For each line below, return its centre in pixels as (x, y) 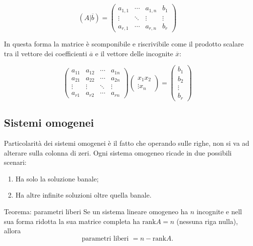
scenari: (15, 162)
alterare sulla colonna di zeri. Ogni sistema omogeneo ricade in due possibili (118, 152)
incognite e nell (219, 211)
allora (13, 231)
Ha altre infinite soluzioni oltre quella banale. (83, 195)
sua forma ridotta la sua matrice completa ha (72, 221)
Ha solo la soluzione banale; (57, 178)
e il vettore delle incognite (134, 53)
